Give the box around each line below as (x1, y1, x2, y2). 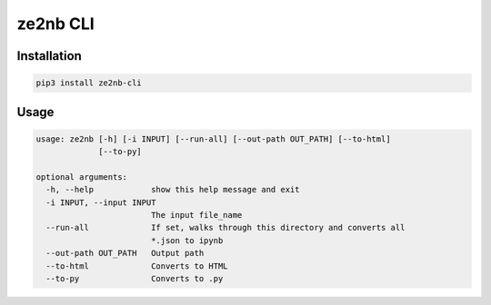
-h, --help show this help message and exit (45, 184, 300, 195)
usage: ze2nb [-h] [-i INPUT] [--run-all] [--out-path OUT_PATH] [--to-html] (35, 133, 391, 144)
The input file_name (150, 210, 243, 221)
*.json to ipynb (150, 235, 224, 245)
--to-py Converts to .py (45, 273, 224, 284)
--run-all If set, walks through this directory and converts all (45, 222, 406, 233)
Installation (16, 48, 82, 64)
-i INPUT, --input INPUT (45, 197, 156, 208)
